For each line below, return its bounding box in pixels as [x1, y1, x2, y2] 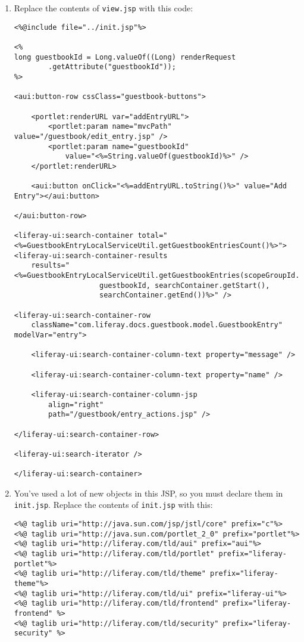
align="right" [48, 400, 104, 409]
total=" [137, 231, 168, 240]
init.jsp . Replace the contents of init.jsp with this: [14, 498, 213, 511]
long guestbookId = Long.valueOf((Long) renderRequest [14, 52, 236, 61]
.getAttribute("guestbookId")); [48, 63, 176, 72]
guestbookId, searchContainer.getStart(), [99, 281, 270, 290]
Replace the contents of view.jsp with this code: [14, 2, 193, 14]
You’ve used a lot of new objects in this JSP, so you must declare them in [14, 486, 283, 499]
